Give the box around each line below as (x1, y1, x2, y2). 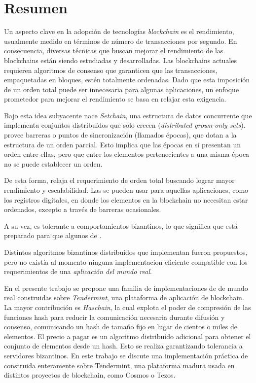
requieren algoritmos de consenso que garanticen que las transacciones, (4, 65, 218, 75)
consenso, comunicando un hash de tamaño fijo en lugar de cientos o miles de (4, 321, 237, 332)
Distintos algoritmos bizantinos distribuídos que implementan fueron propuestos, (4, 247, 248, 257)
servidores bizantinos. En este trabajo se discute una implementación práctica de (4, 350, 248, 360)
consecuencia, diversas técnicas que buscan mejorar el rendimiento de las (4, 45, 223, 56)
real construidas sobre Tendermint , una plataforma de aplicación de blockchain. (4, 292, 244, 303)
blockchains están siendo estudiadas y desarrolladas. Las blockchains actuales (4, 55, 237, 65)
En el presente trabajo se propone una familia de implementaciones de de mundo (4, 282, 248, 293)
